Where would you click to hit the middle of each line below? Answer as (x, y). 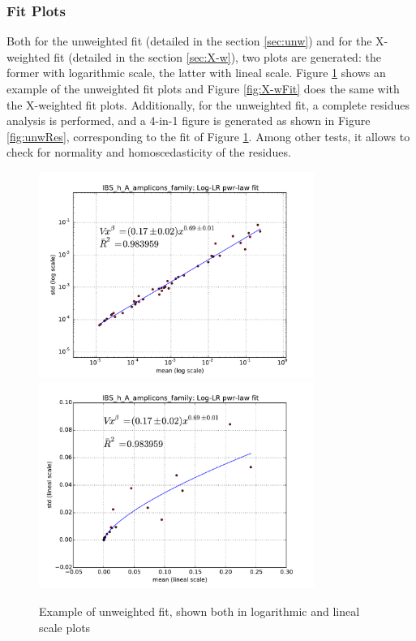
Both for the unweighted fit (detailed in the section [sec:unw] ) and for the (189, 41)
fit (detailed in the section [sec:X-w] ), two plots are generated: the (217, 56)
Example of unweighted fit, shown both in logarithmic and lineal (199, 611)
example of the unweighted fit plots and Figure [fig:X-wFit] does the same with (203, 88)
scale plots (65, 627)
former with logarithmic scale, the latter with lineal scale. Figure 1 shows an (196, 73)
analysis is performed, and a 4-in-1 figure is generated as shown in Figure (189, 120)
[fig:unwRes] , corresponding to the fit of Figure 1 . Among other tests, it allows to (208, 136)
